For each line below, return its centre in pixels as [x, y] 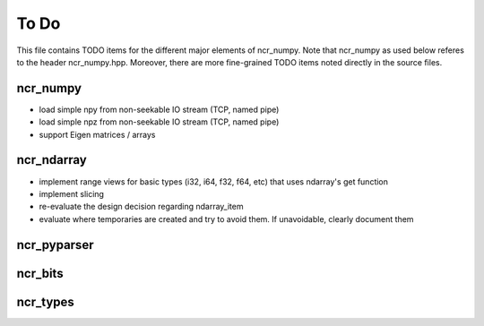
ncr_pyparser [55, 245]
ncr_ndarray [52, 160]
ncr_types [46, 301]
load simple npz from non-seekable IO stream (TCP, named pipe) [159, 122]
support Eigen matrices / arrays [97, 134]
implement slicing [72, 193]
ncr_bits [40, 273]
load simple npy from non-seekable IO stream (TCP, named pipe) [159, 109]
